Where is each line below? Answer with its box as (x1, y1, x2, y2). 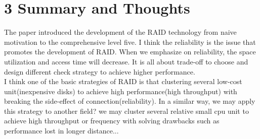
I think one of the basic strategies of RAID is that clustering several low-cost (4, 76, 242, 87)
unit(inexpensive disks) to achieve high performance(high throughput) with (4, 86, 237, 96)
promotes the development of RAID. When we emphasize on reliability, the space (4, 46, 256, 57)
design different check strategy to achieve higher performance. (4, 66, 195, 77)
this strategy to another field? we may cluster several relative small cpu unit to (4, 105, 249, 116)
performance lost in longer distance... (4, 125, 119, 136)
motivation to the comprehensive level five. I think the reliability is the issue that (4, 36, 256, 47)
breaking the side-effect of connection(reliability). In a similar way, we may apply (4, 96, 255, 106)
